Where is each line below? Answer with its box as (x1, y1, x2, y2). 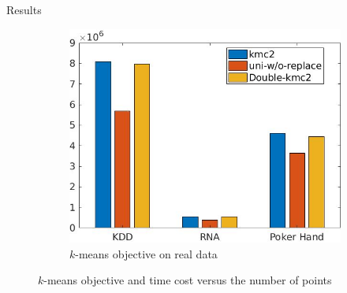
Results (6, 2, 42, 17)
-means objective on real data (75, 245, 218, 261)
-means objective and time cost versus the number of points (43, 272, 332, 288)
